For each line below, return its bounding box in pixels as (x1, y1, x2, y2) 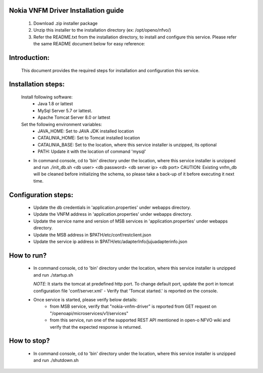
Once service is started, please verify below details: (33, 297, 137, 303)
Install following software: (21, 94, 73, 100)
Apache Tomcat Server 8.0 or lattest (38, 114, 111, 120)
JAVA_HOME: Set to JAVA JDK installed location (38, 128, 134, 134)
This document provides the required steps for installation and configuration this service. (21, 67, 200, 73)
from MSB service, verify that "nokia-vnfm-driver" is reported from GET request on (50, 303, 217, 309)
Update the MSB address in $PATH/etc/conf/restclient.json (33, 232, 151, 238)
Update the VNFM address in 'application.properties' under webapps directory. (33, 211, 192, 217)
